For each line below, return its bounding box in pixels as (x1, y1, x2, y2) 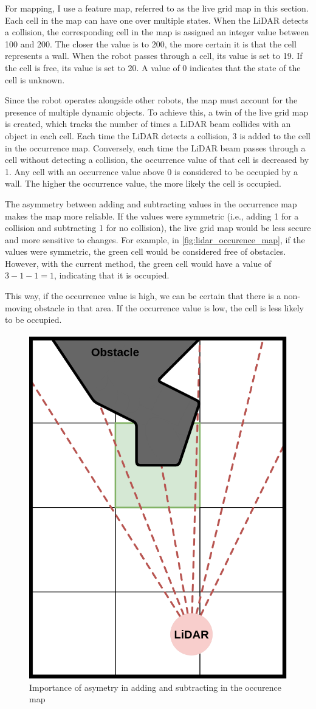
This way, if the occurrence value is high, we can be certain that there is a (5, 289, 281, 302)
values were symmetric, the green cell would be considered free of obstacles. (5, 245, 286, 258)
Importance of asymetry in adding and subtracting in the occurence (29, 680, 281, 693)
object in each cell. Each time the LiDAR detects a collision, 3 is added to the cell (5, 129, 311, 142)
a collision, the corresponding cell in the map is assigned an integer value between (5, 26, 309, 38)
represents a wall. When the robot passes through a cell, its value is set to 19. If (5, 49, 303, 62)
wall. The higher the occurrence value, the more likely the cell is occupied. (5, 177, 281, 190)
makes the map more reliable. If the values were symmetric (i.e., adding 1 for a (5, 209, 299, 222)
